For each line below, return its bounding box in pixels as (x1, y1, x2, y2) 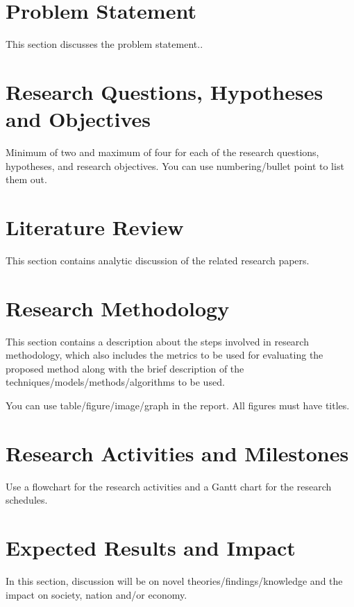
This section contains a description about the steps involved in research (6, 334, 309, 348)
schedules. (6, 493, 48, 507)
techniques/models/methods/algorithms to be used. (6, 375, 225, 389)
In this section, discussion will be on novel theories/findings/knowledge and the (6, 574, 343, 588)
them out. (6, 172, 47, 187)
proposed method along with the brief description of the (6, 361, 244, 375)
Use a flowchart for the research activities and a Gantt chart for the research (6, 479, 332, 493)
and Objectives (6, 105, 151, 133)
